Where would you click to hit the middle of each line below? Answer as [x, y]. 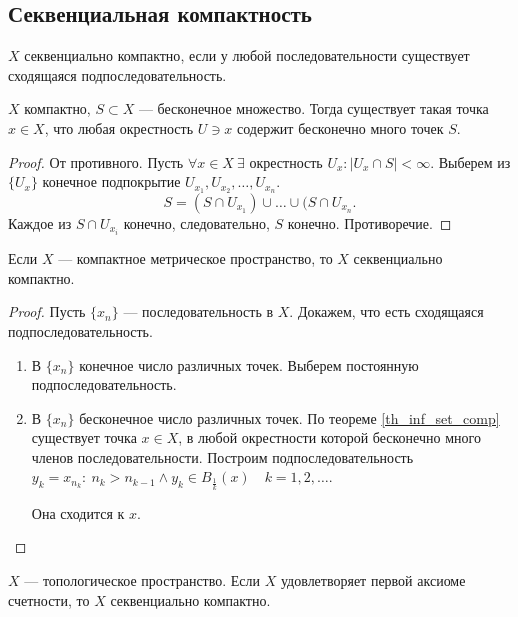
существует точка [84, 437]
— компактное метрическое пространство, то [195, 258]
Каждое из [40, 223]
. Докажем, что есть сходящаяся [386, 311]
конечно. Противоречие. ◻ [369, 223]
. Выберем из [470, 161]
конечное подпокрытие [111, 181]
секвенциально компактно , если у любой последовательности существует [247, 55]
